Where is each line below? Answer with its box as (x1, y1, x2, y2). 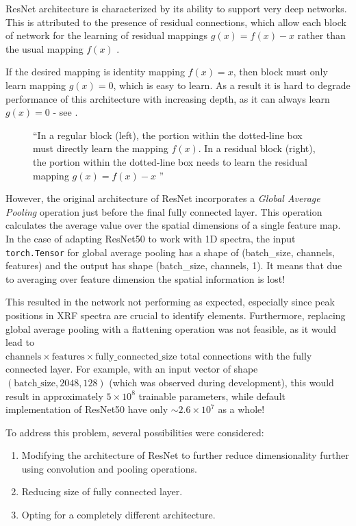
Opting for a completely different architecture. (21, 508, 216, 522)
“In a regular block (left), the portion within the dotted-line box (33, 127, 303, 142)
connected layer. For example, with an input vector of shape (5, 362, 258, 376)
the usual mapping (5, 41, 84, 55)
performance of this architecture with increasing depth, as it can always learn (5, 91, 330, 105)
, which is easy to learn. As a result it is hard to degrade (113, 77, 351, 92)
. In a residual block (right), (198, 141, 316, 155)
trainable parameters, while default (138, 388, 285, 403)
